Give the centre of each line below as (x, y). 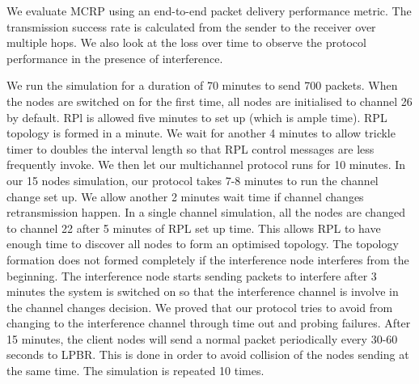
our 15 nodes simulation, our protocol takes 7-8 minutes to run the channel (193, 180)
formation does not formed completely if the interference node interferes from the (208, 259)
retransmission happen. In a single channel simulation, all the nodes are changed (206, 212)
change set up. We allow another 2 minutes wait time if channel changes (185, 196)
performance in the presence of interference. (115, 58)
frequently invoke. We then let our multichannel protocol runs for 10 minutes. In (206, 165)
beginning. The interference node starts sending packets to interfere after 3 (192, 275)
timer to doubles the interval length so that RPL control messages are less (190, 148)
